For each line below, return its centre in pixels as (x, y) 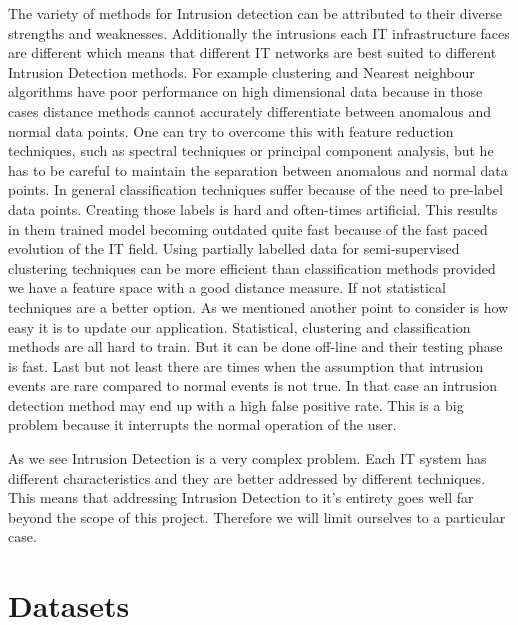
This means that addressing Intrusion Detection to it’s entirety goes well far (241, 497)
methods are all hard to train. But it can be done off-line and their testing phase (255, 346)
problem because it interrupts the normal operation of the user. (202, 424)
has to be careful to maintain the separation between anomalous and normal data (258, 169)
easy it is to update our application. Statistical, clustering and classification (239, 326)
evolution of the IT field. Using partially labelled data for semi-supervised (234, 248)
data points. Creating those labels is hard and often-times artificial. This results (253, 208)
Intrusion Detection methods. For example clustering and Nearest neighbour (241, 71)
